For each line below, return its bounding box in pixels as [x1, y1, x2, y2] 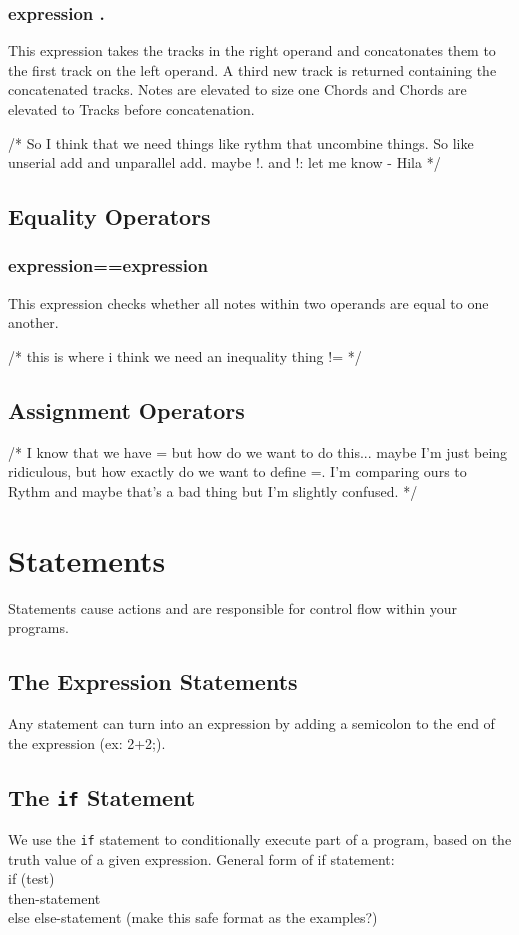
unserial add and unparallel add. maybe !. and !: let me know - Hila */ [8, 152, 441, 173]
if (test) [8, 868, 55, 889]
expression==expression [8, 253, 208, 278]
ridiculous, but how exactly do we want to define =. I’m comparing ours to [8, 461, 467, 482]
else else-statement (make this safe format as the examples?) [8, 907, 378, 928]
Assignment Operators [8, 394, 245, 425]
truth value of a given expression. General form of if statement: [8, 848, 395, 869]
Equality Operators [8, 201, 211, 232]
